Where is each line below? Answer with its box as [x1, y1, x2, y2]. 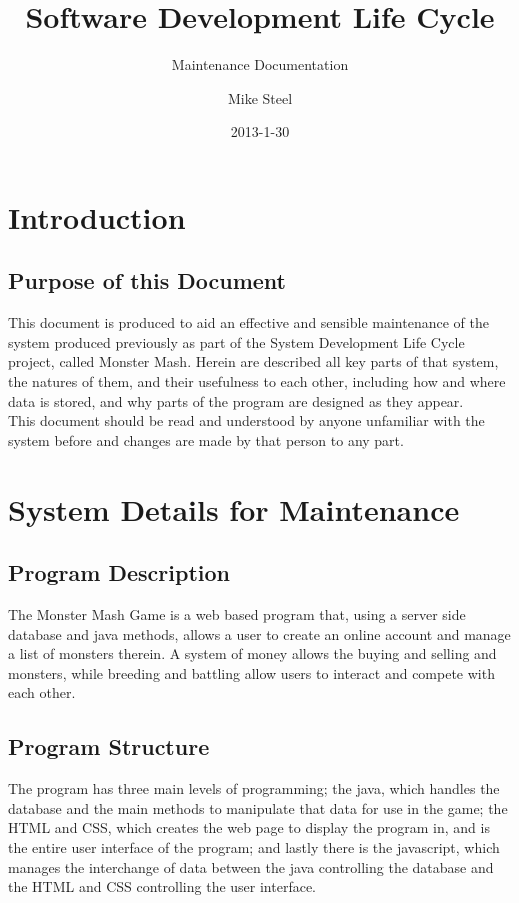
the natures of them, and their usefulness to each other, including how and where [8, 371, 506, 392]
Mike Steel [227, 87, 293, 108]
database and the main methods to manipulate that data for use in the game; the [8, 797, 508, 818]
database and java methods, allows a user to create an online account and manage [8, 623, 511, 644]
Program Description [8, 557, 230, 588]
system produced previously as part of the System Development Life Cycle [8, 331, 465, 352]
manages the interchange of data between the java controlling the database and [8, 856, 494, 877]
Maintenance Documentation [171, 54, 349, 75]
